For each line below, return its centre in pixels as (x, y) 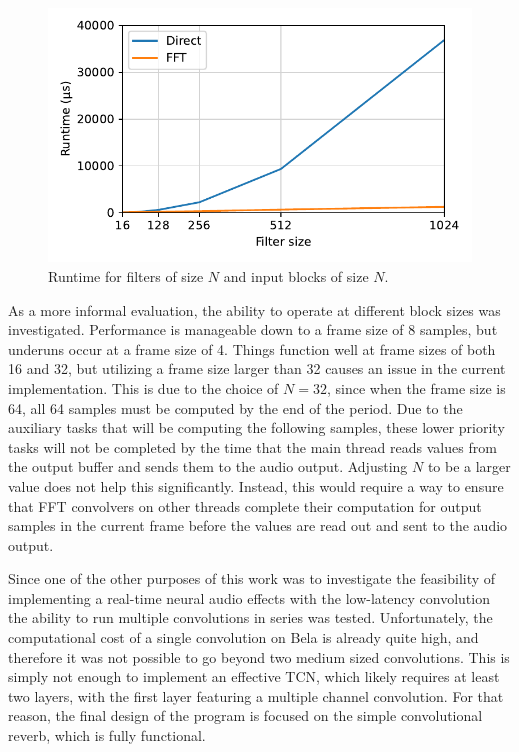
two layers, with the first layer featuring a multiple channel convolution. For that (256, 695)
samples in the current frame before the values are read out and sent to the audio (258, 525)
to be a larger (469, 466)
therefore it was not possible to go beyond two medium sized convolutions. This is (259, 656)
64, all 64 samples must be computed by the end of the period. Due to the (235, 407)
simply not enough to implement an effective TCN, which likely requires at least (254, 676)
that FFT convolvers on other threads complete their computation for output (245, 505)
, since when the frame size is (416, 387)
